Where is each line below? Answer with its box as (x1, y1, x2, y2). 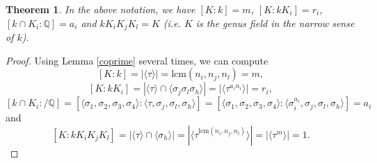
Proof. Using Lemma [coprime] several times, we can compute (6, 53, 268, 67)
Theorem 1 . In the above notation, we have (6, 2, 195, 16)
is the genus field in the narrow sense (195, 15, 355, 30)
